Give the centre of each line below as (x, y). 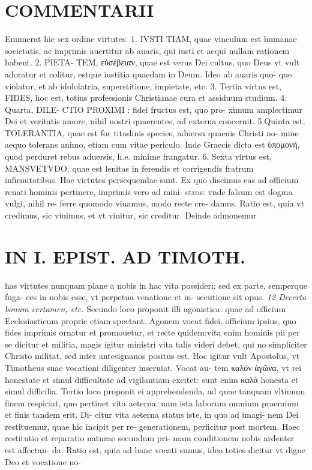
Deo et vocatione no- (43, 461)
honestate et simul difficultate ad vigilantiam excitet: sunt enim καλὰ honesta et (152, 379)
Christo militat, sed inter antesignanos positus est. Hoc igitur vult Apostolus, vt (152, 356)
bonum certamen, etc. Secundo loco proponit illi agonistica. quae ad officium (145, 308)
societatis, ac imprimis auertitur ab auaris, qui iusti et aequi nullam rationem (147, 50)
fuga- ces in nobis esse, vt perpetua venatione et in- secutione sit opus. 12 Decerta (156, 297)
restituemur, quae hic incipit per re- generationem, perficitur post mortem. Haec (153, 426)
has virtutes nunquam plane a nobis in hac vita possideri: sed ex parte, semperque (156, 285)
